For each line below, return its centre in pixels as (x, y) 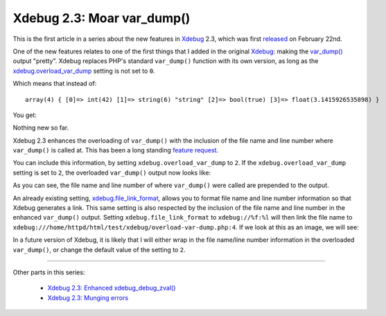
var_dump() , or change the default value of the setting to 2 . (99, 249)
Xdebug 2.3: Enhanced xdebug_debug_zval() (112, 288)
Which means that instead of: (55, 84)
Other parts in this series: (49, 272)
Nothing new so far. (41, 128)
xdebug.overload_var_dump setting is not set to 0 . (84, 71)
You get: (25, 115)
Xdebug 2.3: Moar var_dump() (102, 18)
